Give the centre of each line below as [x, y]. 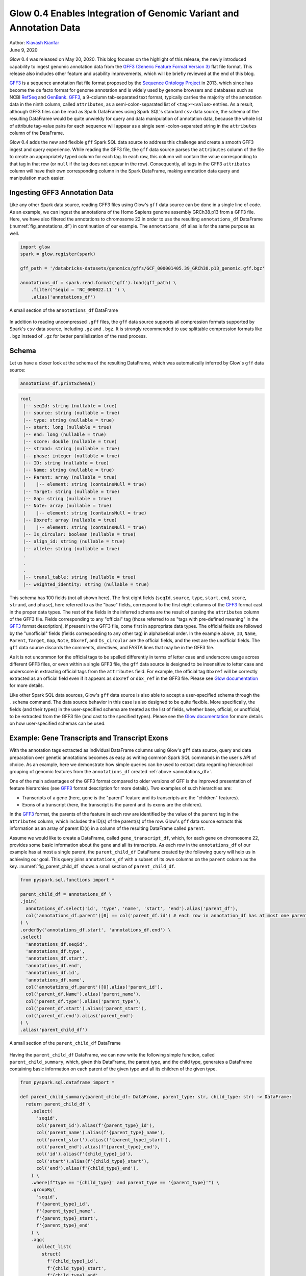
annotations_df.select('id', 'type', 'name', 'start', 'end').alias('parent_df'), [132, 908]
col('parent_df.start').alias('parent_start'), [86, 1009]
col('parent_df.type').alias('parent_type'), [83, 1001]
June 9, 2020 [23, 50]
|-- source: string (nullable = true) [71, 413]
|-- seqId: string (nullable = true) [70, 406]
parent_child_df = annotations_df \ [66, 894]
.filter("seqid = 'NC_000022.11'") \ [78, 290]
